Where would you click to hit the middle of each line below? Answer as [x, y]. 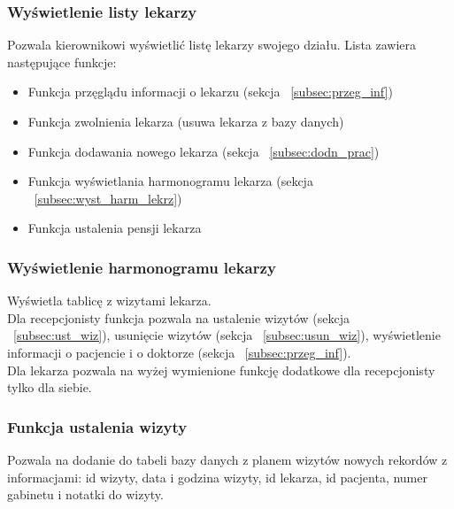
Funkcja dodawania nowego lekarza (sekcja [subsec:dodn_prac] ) [204, 151]
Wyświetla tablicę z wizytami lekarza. [109, 301]
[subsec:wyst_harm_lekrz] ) [108, 198]
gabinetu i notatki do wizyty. [85, 494]
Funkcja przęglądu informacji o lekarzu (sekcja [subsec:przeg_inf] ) [210, 92]
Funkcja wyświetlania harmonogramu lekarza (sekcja [170, 181]
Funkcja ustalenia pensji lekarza [115, 228]
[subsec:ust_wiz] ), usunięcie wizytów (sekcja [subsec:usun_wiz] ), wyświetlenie [227, 335]
